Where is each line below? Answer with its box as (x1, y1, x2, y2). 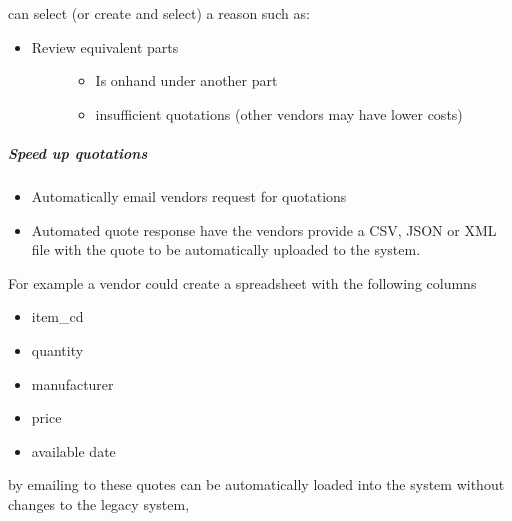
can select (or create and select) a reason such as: (8, 3, 310, 23)
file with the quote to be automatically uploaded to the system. (31, 239, 421, 260)
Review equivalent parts (31, 36, 179, 57)
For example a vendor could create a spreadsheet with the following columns (8, 272, 477, 293)
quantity (31, 339, 84, 360)
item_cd (31, 306, 84, 327)
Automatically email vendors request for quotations (31, 185, 347, 206)
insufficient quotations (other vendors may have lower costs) (95, 103, 463, 124)
